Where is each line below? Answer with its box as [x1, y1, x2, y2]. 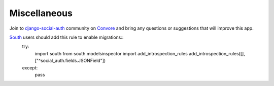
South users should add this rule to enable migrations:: [9, 34, 124, 40]
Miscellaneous [9, 8, 73, 19]
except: [22, 64, 38, 70]
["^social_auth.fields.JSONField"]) [35, 58, 106, 64]
